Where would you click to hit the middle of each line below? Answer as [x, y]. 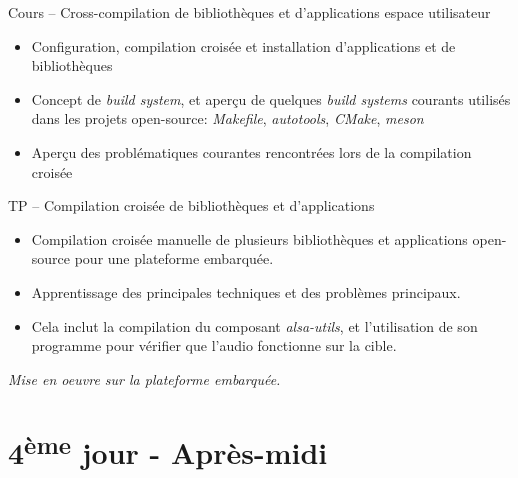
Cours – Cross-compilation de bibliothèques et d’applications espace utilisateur [249, 12]
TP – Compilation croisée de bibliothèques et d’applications [191, 205]
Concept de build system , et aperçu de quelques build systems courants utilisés [271, 98]
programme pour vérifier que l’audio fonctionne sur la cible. [214, 345]
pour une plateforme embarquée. [174, 258]
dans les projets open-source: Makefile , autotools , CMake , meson [227, 118]
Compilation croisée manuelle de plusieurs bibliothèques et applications [249, 238]
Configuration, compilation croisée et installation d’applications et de [243, 45]
